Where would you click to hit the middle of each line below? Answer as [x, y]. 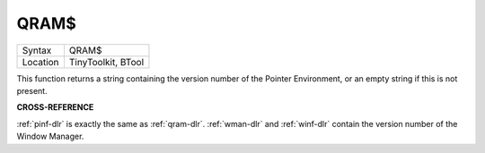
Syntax [37, 50]
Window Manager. [50, 136]
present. [32, 90]
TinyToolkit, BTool [106, 62]
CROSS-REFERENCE [55, 107]
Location [40, 62]
